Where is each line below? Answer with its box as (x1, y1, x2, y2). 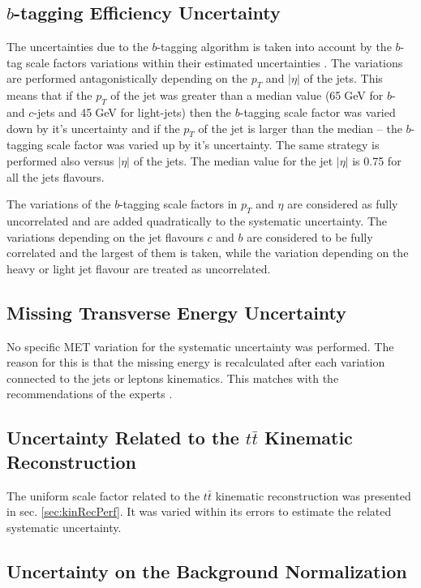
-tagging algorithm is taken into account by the (157, 38, 392, 55)
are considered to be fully (247, 228, 373, 245)
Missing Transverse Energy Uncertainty (6, 299, 347, 324)
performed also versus (6, 152, 114, 169)
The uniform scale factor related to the (6, 487, 200, 504)
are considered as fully (287, 195, 398, 212)
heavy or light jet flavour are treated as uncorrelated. (6, 260, 271, 277)
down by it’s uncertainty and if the (6, 119, 180, 136)
